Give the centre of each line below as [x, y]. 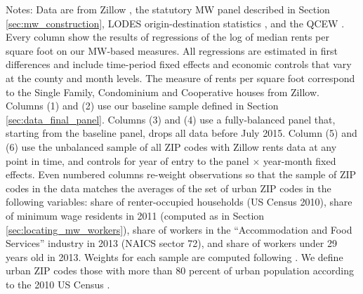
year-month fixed [299, 160]
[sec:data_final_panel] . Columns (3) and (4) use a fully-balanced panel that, [171, 119]
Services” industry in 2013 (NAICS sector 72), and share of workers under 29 [171, 243]
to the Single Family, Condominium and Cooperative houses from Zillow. [163, 92]
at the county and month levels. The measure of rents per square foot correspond [180, 78]
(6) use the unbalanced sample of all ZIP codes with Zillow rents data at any [171, 146]
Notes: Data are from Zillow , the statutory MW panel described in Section [168, 9]
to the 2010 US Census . [58, 284]
